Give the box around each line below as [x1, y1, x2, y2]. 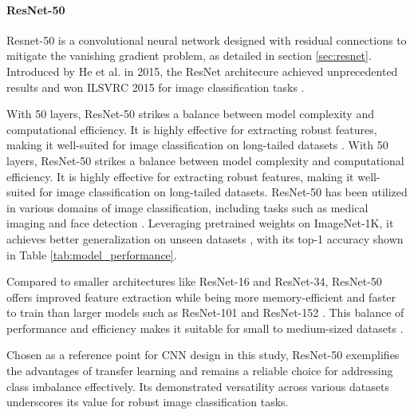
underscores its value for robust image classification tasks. [6, 393, 289, 410]
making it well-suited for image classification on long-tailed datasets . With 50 [6, 136, 388, 153]
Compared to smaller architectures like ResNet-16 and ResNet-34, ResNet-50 [6, 273, 382, 290]
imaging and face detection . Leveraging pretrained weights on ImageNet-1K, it [6, 215, 394, 231]
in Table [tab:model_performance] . [6, 246, 177, 263]
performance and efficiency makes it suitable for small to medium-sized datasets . [6, 319, 404, 336]
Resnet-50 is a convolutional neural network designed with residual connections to [6, 31, 407, 48]
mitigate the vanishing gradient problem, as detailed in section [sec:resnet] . [6, 47, 372, 64]
